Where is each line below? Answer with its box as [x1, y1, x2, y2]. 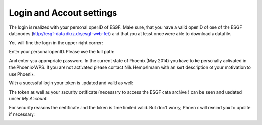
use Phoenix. [9, 71, 35, 77]
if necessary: [9, 111, 35, 117]
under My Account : [9, 96, 48, 102]
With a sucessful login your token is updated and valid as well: [9, 80, 133, 86]
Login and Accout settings [9, 7, 117, 18]
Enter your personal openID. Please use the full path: [9, 48, 115, 54]
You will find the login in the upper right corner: [9, 40, 104, 46]
